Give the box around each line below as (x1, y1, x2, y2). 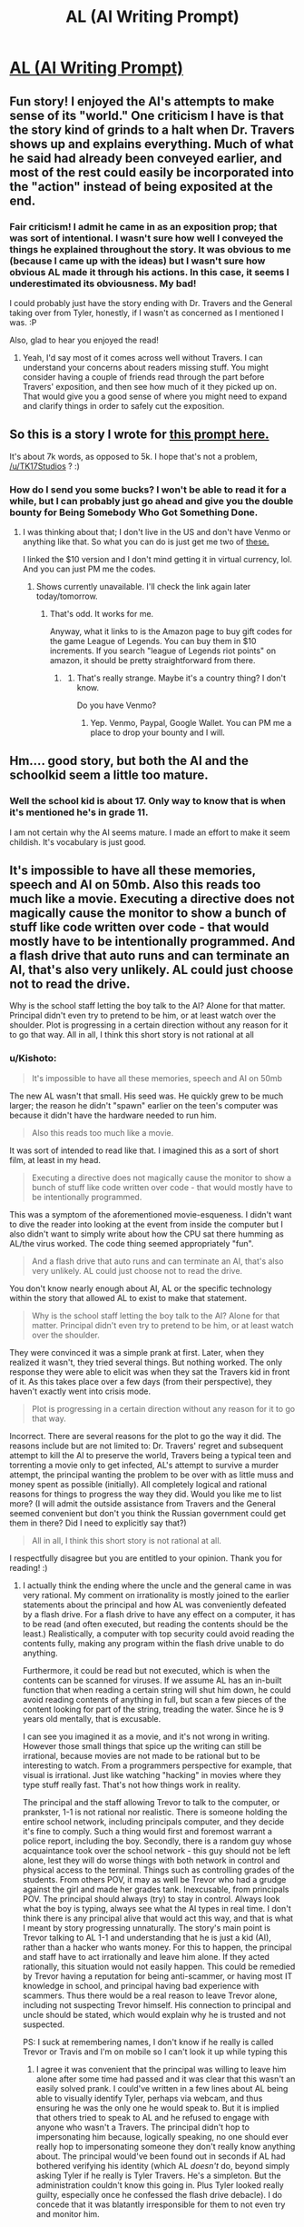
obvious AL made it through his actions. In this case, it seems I (9, 265, 289, 278)
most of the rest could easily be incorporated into (9, 164, 295, 180)
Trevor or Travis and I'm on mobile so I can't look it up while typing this (22, 2046, 288, 2057)
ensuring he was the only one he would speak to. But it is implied (35, 2102, 279, 2113)
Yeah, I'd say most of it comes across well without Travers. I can (22, 352, 263, 363)
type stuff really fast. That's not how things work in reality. (22, 1779, 240, 1790)
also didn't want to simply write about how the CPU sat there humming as (9, 1228, 284, 1239)
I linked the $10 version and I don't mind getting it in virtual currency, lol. (22, 553, 292, 564)
